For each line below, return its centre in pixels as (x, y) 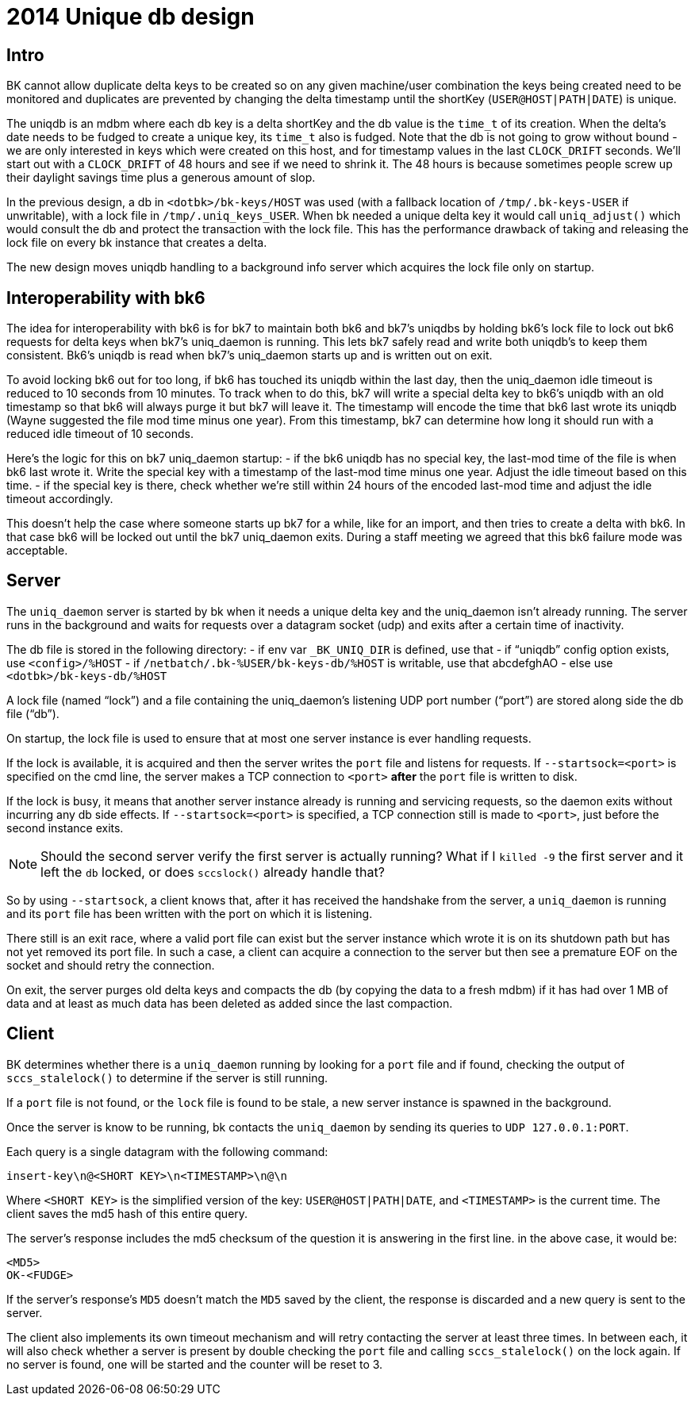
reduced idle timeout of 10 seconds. (100, 434)
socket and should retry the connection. (111, 965)
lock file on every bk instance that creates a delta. (137, 243)
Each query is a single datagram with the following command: (167, 1151)
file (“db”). (33, 713)
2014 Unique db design (131, 17)
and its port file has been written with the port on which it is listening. (190, 913)
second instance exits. (65, 828)
